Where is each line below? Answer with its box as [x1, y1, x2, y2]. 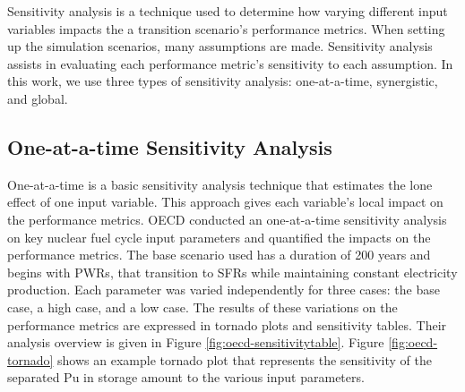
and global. [7, 89, 68, 107]
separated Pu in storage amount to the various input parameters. [7, 368, 365, 387]
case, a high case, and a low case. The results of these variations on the [7, 297, 398, 316]
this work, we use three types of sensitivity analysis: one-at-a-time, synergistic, [7, 72, 438, 90]
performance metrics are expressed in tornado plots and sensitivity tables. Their [7, 315, 447, 334]
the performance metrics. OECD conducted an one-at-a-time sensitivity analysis [7, 209, 447, 228]
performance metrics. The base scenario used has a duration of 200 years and [7, 245, 431, 264]
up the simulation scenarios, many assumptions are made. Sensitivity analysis [7, 37, 433, 55]
